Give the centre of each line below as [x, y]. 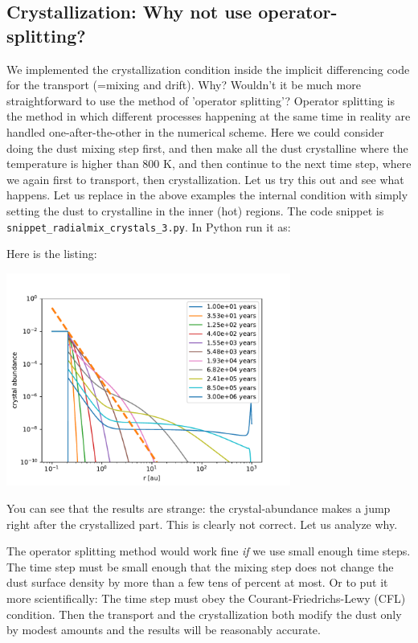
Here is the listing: [52, 254]
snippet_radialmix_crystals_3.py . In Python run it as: [149, 226]
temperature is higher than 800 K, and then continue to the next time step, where [209, 164]
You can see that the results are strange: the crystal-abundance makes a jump [199, 508]
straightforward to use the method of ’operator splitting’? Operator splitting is [201, 100]
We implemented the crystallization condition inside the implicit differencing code [208, 69]
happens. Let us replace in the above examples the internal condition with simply [207, 195]
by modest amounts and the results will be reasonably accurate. [164, 630]
